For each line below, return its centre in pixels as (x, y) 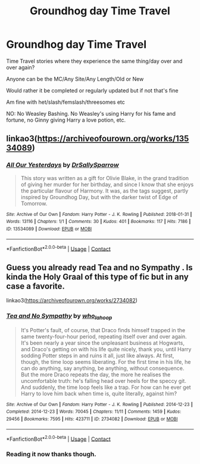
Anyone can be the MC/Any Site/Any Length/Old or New (75, 79)
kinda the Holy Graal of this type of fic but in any (97, 276)
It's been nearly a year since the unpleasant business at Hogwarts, (102, 343)
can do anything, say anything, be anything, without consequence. (102, 368)
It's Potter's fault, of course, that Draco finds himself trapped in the (103, 330)
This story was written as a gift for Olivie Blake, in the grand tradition (105, 178)
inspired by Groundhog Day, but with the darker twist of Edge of (99, 197)
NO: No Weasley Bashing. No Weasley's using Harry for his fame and (91, 113)
